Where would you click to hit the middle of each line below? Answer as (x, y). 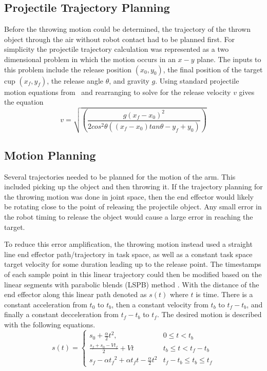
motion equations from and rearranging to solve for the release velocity (118, 92)
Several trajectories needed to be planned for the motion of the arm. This (120, 176)
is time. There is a (224, 294)
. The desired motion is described (209, 314)
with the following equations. (50, 324)
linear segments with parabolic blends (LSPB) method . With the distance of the (132, 284)
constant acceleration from (46, 304)
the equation (24, 102)
